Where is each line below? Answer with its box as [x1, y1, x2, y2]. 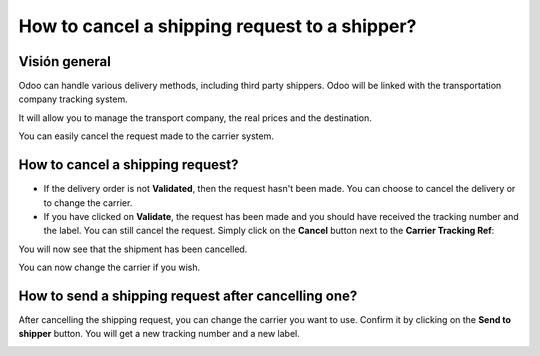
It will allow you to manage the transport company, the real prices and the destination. [18, 111, 372, 124]
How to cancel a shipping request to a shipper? [18, 15, 417, 37]
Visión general [18, 53, 112, 70]
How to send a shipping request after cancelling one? [18, 287, 358, 304]
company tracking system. [18, 93, 129, 105]
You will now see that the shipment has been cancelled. [18, 243, 248, 255]
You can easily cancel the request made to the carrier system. [18, 130, 275, 142]
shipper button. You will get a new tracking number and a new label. [18, 328, 300, 340]
